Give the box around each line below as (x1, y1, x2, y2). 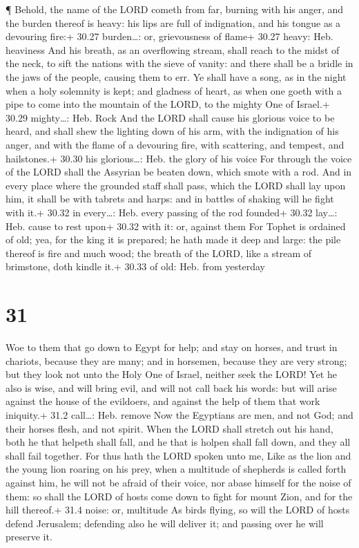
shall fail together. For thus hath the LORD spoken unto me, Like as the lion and (6, 448, 351, 462)
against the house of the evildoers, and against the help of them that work (6, 394, 320, 408)
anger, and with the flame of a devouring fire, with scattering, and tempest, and (6, 137, 345, 151)
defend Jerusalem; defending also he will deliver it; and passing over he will (6, 516, 324, 530)
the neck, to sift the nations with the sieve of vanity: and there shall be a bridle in (6, 56, 353, 70)
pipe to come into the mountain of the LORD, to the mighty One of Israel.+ (6, 97, 330, 111)
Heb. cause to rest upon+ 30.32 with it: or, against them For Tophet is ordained (6, 218, 346, 233)
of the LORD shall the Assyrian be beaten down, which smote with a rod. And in (6, 164, 352, 179)
